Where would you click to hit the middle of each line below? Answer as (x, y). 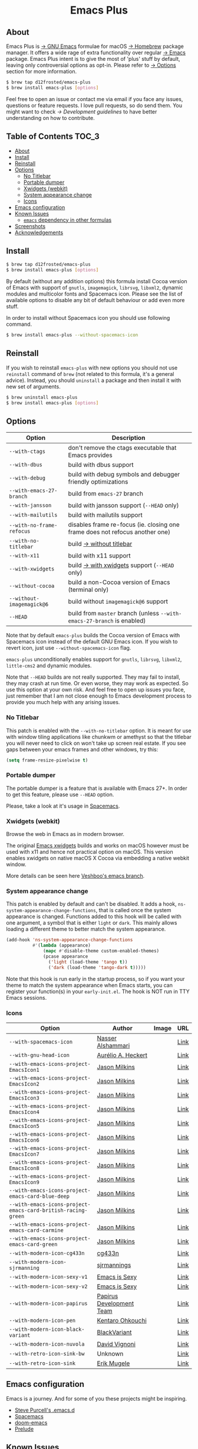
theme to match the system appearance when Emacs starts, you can (89, 985)
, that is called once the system (134, 910)
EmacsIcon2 (24, 1084)
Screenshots (30, 226)
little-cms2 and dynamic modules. (49, 666)
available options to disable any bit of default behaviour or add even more (95, 300)
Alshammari (113, 1045)
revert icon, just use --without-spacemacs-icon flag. (69, 648)
